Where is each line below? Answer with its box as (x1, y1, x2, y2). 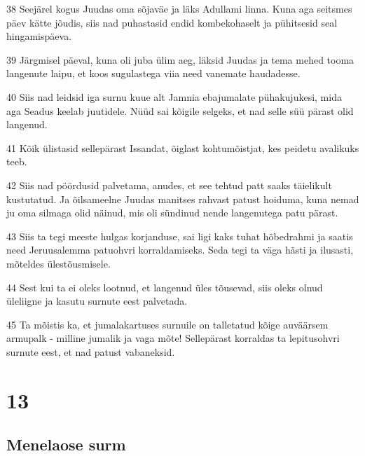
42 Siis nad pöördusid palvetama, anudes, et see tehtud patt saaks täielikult (6, 177, 332, 192)
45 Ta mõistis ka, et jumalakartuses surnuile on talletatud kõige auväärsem (6, 317, 329, 331)
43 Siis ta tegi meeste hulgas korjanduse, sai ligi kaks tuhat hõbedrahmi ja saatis (6, 228, 353, 243)
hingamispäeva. (6, 29, 72, 43)
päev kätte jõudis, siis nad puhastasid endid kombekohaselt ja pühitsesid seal (6, 15, 338, 29)
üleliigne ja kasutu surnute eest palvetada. (6, 293, 188, 308)
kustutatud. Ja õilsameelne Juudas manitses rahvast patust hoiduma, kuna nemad (6, 191, 359, 206)
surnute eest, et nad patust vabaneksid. (6, 344, 175, 359)
